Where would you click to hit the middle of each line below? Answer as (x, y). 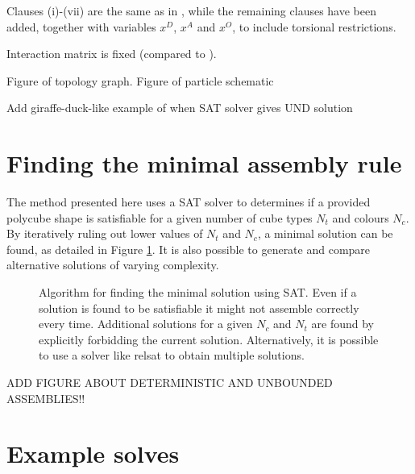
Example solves (93, 453)
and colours (361, 217)
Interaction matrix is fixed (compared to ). (112, 54)
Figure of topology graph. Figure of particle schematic (140, 80)
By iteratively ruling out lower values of (105, 233)
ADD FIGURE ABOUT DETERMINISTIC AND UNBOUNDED (170, 383)
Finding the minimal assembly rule (204, 163)
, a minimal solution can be (325, 233)
